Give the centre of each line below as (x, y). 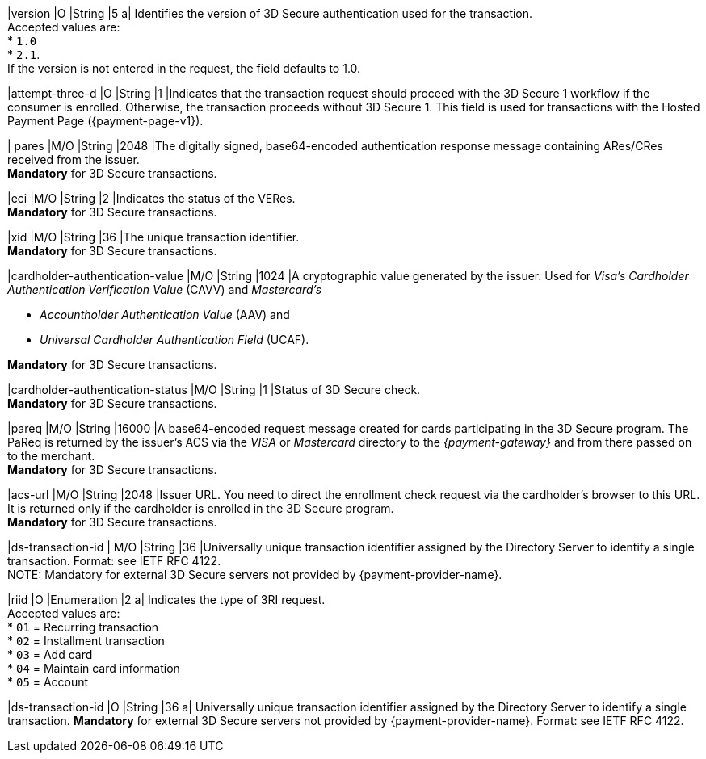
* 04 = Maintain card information (94, 668)
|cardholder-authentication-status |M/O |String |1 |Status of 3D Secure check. (214, 390)
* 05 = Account (48, 682)
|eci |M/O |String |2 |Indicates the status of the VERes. (151, 198)
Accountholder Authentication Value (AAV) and (165, 315)
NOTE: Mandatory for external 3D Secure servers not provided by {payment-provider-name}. (255, 574)
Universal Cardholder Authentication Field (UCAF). (174, 340)
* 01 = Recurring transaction (83, 627)
